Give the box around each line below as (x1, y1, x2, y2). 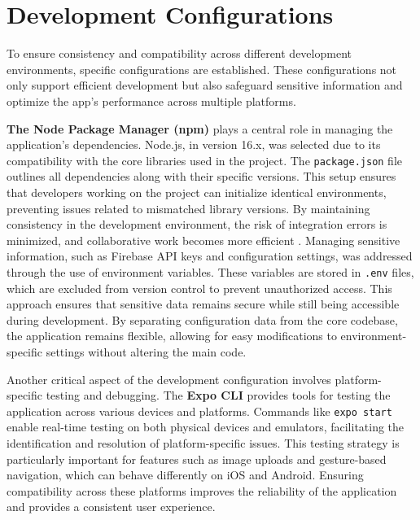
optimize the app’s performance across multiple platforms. (7, 92, 296, 109)
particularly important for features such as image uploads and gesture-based (7, 450, 387, 467)
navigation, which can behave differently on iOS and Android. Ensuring (7, 466, 364, 483)
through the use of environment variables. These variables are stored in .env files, (7, 263, 414, 280)
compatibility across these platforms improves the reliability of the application (7, 482, 397, 499)
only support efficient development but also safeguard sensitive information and (7, 76, 403, 94)
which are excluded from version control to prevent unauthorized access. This (7, 279, 392, 296)
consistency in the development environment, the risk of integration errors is (7, 216, 387, 233)
